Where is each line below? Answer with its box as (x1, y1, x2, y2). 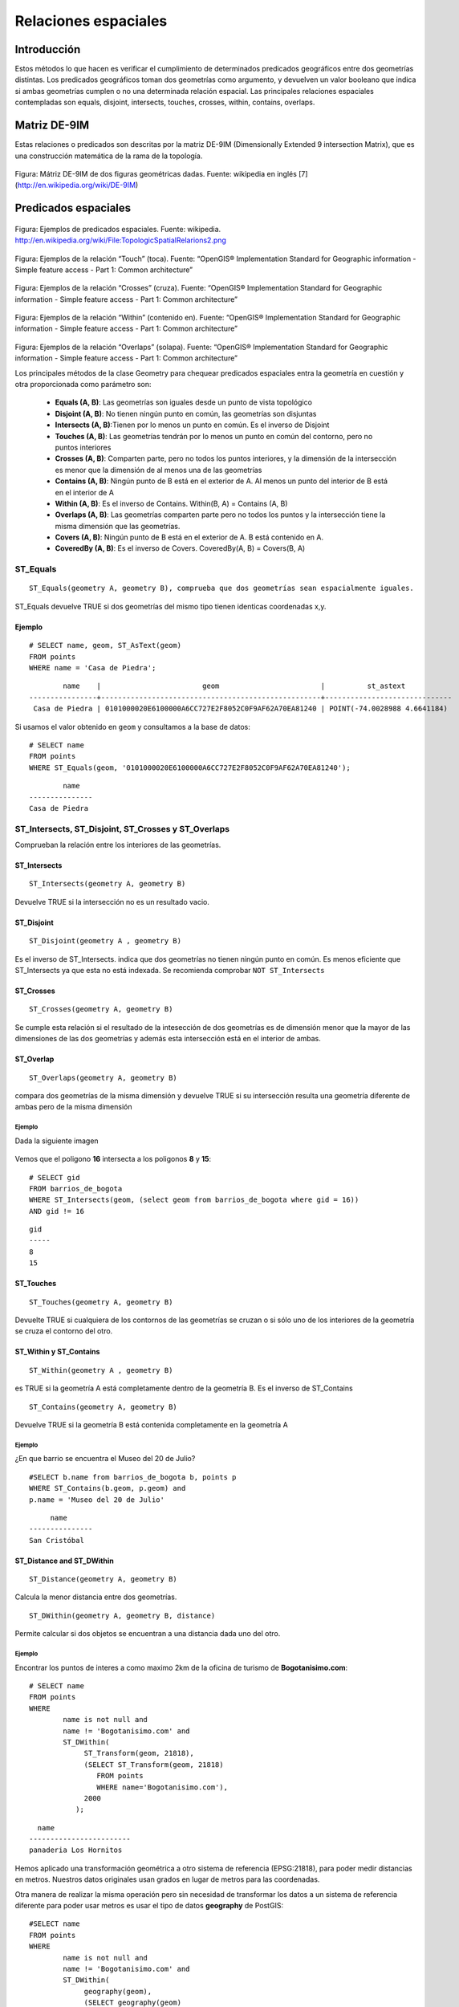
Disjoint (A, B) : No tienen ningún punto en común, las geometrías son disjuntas (55, 409, 317, 418)
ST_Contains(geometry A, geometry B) (29, 1402, 178, 1411)
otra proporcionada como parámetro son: (14, 380, 152, 389)
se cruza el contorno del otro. (14, 1326, 113, 1336)
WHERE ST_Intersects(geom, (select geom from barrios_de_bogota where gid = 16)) (29, 1195, 359, 1204)
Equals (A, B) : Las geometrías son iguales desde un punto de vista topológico (55, 397, 313, 407)
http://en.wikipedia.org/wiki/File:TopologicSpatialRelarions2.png (14, 235, 226, 245)
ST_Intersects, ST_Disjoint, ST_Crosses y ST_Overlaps (14, 823, 230, 834)
